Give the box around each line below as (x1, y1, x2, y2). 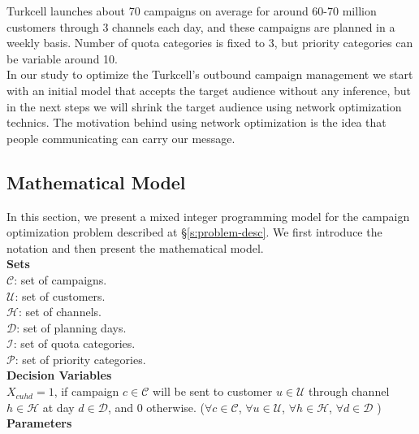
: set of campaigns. (14, 271, 107, 288)
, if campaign (54, 383, 119, 400)
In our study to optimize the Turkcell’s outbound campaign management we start (6, 66, 413, 83)
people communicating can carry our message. (6, 129, 235, 146)
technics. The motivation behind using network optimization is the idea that (6, 114, 387, 131)
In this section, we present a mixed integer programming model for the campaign (6, 207, 410, 224)
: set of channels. (18, 303, 102, 320)
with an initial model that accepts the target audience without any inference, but (6, 81, 411, 98)
